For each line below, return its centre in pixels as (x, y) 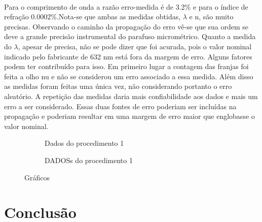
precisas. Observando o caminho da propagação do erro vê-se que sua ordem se (126, 26)
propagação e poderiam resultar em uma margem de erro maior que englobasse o (129, 116)
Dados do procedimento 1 (84, 143)
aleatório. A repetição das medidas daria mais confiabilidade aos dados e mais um (131, 96)
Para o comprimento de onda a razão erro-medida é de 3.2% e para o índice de (126, 6)
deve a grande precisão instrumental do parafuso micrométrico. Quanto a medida (130, 36)
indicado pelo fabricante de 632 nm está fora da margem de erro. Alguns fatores (128, 56)
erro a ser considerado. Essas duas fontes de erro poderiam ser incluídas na (120, 106)
